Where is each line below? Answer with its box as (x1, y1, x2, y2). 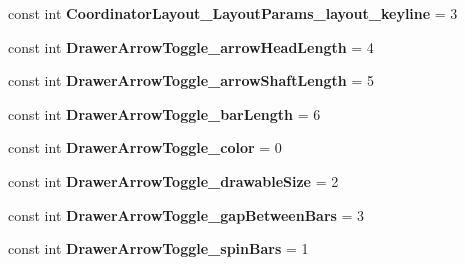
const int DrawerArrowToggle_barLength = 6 (8, 103, 321, 124)
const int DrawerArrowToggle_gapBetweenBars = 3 (8, 204, 365, 225)
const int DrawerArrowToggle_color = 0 (8, 137, 282, 158)
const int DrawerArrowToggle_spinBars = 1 (8, 238, 309, 259)
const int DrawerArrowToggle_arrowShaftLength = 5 (8, 70, 374, 91)
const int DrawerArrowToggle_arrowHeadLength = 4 (8, 36, 374, 57)
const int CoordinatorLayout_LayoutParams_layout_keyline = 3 (8, 3, 458, 23)
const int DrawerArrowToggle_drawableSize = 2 (8, 170, 339, 191)
